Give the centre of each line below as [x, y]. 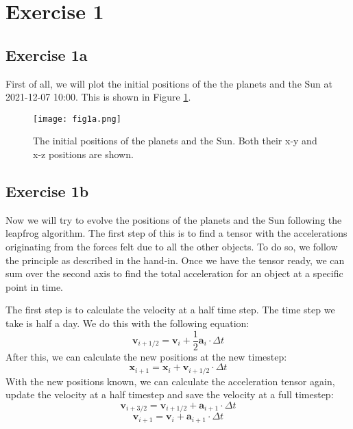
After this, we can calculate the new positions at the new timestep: [146, 356]
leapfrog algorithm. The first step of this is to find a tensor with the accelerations [176, 233]
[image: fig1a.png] [77, 119]
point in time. [35, 286]
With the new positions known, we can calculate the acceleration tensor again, [170, 381]
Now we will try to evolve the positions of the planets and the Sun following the [174, 219]
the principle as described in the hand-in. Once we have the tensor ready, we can [175, 260]
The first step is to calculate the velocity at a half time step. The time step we [170, 310]
